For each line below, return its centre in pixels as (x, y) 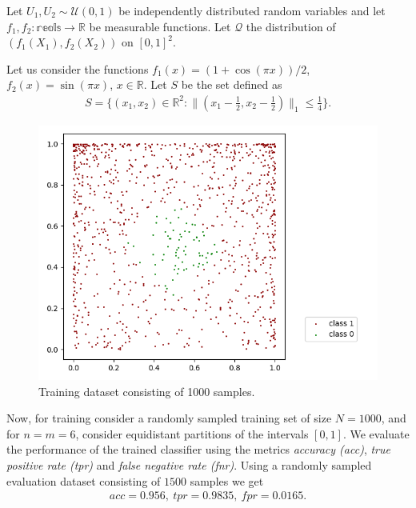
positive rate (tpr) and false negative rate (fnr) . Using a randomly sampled (189, 464)
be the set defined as (232, 84)
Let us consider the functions (78, 68)
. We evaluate (376, 433)
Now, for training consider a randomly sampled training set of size (169, 418)
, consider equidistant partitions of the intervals (192, 433)
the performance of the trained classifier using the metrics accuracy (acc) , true (198, 449)
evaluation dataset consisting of (84, 480)
